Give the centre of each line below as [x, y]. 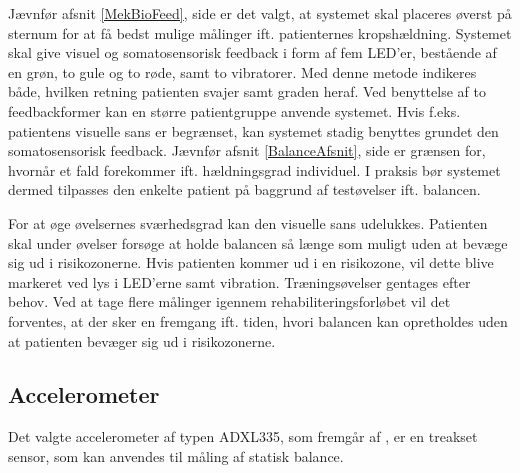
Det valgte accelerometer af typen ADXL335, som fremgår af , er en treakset [243, 436]
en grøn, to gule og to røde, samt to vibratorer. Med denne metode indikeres [242, 71]
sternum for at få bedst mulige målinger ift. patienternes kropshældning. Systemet [260, 32]
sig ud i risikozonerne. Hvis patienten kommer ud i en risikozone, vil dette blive [251, 262]
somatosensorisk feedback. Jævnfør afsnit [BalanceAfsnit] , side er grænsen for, [247, 150]
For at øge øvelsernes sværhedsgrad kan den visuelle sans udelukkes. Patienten [248, 222]
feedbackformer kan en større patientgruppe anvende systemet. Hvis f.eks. [234, 110]
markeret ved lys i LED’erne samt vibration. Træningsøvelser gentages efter [239, 281]
